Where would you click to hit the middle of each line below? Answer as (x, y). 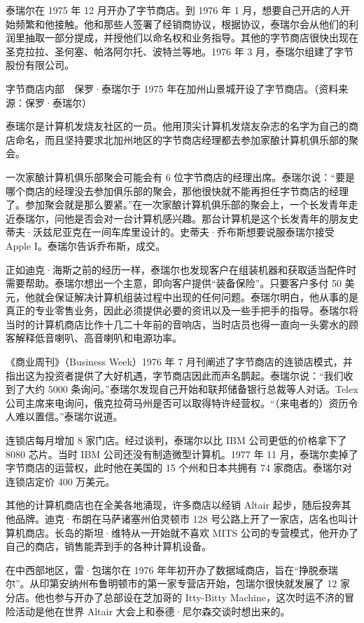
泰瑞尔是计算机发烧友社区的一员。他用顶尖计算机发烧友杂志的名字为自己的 (177, 126)
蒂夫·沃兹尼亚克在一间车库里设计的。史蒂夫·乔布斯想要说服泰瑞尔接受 (170, 232)
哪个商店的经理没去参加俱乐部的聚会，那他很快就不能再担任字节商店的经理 (177, 190)
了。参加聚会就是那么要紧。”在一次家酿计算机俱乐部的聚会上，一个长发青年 (177, 205)
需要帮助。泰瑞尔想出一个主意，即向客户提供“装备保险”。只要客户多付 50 (174, 283)
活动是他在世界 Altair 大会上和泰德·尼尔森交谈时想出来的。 (153, 611)
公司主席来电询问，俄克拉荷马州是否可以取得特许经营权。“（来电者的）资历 (177, 402)
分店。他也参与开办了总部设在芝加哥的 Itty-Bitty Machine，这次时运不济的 (175, 597)
